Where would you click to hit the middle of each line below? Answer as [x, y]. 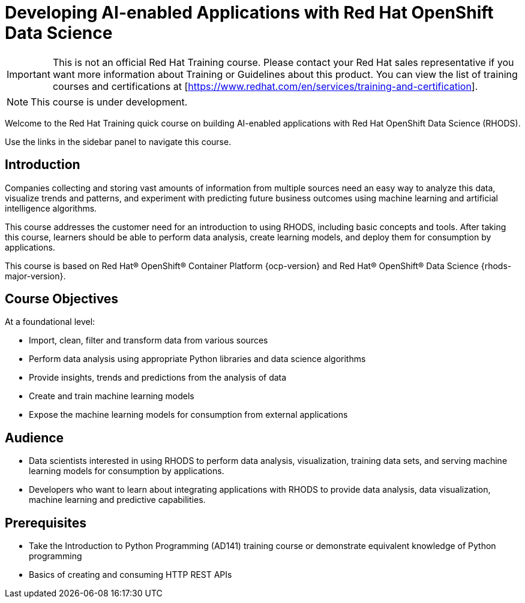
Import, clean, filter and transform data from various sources [148, 340]
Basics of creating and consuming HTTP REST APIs [130, 575]
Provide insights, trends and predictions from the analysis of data [158, 378]
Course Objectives [62, 299]
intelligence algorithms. [51, 208]
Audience [34, 438]
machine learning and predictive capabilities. [117, 500]
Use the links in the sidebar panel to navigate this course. [118, 141]
